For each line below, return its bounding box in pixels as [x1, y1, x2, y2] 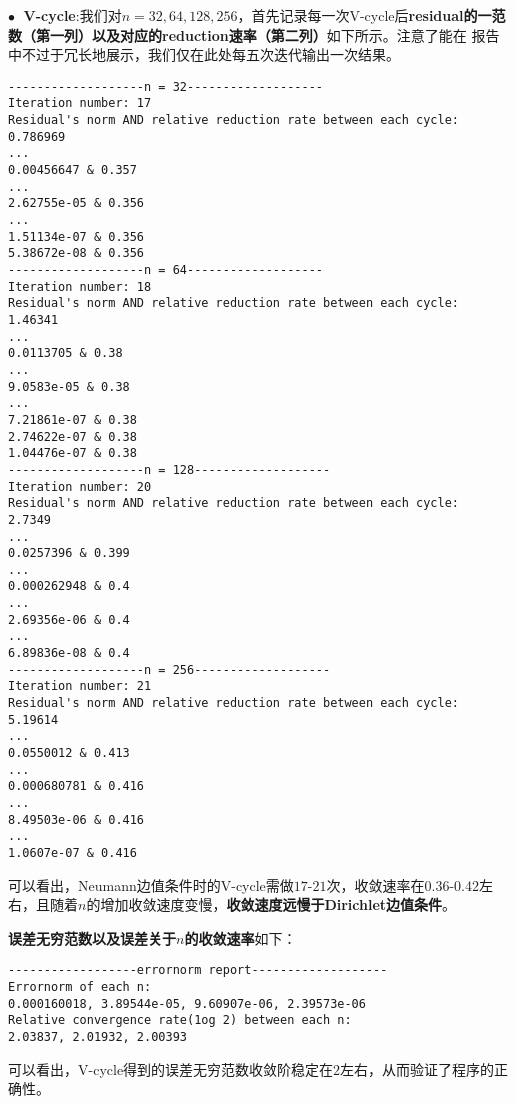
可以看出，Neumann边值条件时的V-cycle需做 [8, 874, 294, 895]
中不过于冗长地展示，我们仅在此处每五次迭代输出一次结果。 [8, 44, 400, 65]
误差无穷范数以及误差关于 [8, 927, 176, 948]
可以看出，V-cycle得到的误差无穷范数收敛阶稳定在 [8, 1058, 334, 1079]
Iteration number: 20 [8, 479, 152, 494]
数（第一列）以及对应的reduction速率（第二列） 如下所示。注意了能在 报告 [8, 24, 500, 45]
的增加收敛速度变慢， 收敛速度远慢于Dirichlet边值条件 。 [86, 894, 457, 915]
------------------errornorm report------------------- [8, 963, 388, 978]
